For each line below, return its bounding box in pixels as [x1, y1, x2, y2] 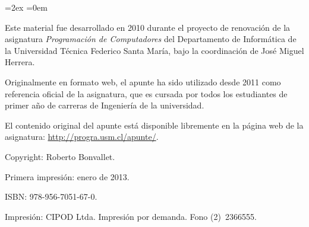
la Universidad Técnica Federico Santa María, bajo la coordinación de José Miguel [5, 44, 304, 56]
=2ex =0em [5, 1, 48, 13]
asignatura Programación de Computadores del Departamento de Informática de [5, 33, 297, 45]
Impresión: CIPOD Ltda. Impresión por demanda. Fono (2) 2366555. [5, 210, 257, 222]
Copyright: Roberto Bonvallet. [5, 150, 115, 162]
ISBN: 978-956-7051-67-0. [5, 190, 97, 203]
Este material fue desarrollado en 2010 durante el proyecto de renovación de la [5, 21, 291, 33]
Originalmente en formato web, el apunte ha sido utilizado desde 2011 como [5, 75, 281, 88]
